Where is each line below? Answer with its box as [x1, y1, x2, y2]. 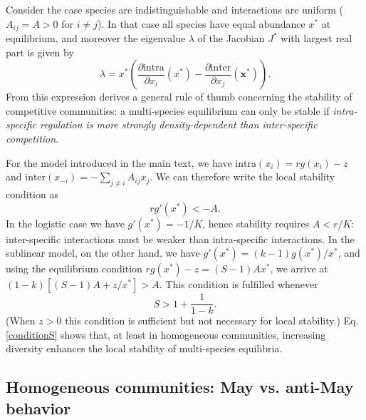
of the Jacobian [197, 31, 265, 46]
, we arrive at [270, 261, 328, 276]
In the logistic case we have [6, 215, 125, 230]
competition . [6, 131, 59, 146]
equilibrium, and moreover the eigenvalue [6, 31, 186, 46]
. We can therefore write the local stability [150, 169, 335, 184]
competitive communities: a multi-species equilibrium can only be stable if [6, 103, 330, 118]
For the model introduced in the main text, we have [6, 155, 232, 170]
